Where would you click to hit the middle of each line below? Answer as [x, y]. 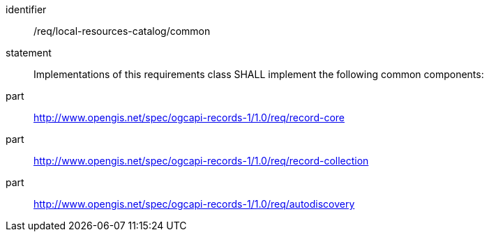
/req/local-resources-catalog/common [122, 31]
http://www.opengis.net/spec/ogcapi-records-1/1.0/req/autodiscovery [194, 204]
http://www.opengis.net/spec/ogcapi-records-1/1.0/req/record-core [189, 117]
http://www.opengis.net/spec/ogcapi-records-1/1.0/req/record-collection [201, 161]
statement [29, 53]
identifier [26, 9]
